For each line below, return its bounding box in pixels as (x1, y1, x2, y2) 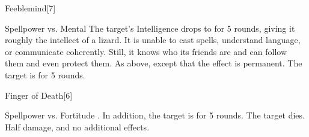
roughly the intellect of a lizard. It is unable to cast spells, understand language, (5, 34, 301, 46)
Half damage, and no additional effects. (5, 120, 150, 133)
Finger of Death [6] (5, 89, 73, 101)
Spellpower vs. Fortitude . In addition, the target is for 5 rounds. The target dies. (5, 109, 305, 121)
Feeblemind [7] (5, 2, 56, 14)
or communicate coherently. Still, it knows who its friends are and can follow (5, 45, 287, 57)
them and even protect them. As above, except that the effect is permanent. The (5, 57, 302, 69)
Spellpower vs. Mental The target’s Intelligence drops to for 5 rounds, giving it (5, 22, 295, 34)
